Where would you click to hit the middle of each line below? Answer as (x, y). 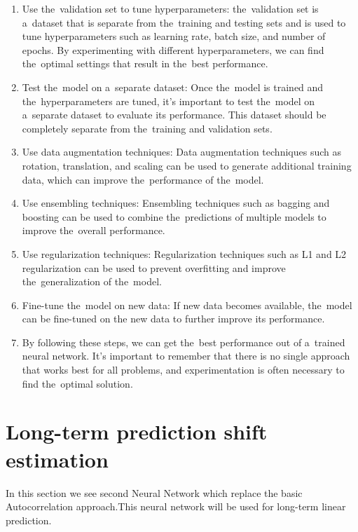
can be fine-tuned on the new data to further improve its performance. (173, 319)
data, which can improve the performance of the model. (143, 179)
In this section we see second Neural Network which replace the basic (154, 492)
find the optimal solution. (77, 383)
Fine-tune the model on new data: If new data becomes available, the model (187, 305)
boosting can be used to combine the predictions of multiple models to (174, 216)
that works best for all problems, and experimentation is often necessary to (183, 370)
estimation (57, 459)
